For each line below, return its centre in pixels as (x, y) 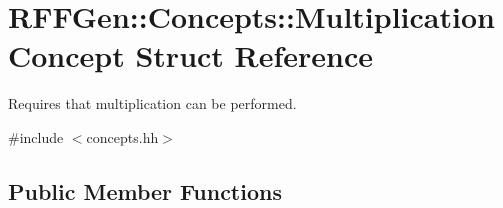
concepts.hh (122, 136)
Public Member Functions (145, 190)
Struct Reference (254, 55)
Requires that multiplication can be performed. (152, 103)
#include (36, 136)
